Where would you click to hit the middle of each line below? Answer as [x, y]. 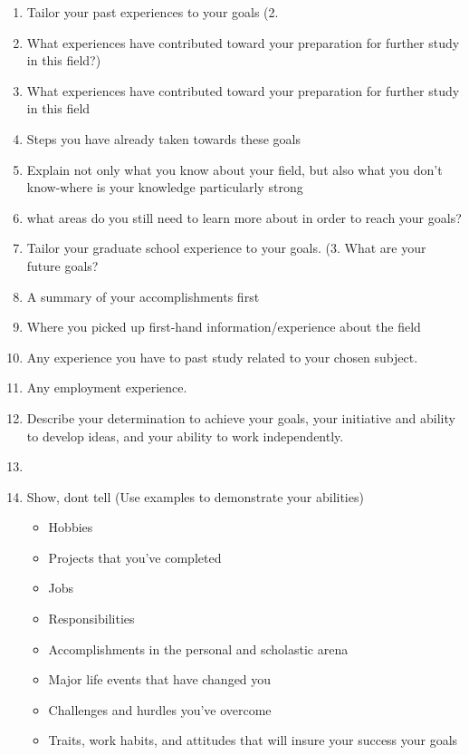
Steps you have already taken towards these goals [163, 138]
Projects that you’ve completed [135, 557]
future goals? [62, 265]
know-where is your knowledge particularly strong [165, 187]
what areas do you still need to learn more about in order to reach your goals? [244, 217]
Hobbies [71, 527]
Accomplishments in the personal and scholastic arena [198, 649]
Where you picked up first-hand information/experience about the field [224, 327]
